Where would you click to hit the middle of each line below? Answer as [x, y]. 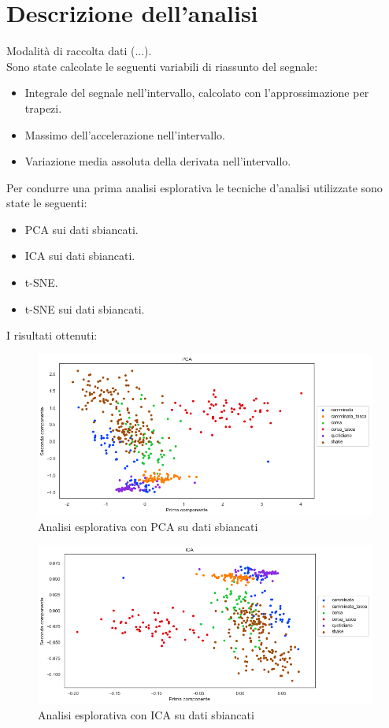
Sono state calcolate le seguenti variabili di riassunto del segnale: [162, 66]
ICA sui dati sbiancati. [80, 256]
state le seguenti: [47, 203]
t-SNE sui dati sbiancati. [85, 308]
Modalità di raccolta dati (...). [79, 51]
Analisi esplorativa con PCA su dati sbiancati [148, 526]
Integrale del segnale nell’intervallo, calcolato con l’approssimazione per [197, 93]
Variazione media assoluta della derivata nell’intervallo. [158, 161]
